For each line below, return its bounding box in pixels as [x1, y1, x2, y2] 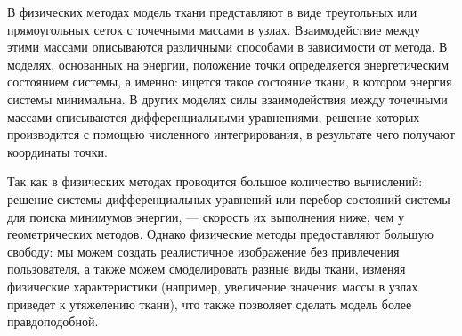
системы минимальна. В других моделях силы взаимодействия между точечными [7, 89, 448, 108]
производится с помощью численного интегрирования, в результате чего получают [7, 125, 455, 143]
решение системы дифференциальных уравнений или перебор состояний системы [7, 189, 450, 208]
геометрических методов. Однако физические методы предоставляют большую [7, 225, 434, 243]
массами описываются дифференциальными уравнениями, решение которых [7, 107, 420, 126]
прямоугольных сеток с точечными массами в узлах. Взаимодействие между [7, 20, 421, 38]
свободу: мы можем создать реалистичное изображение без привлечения [7, 242, 400, 260]
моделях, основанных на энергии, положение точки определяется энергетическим [7, 54, 450, 73]
